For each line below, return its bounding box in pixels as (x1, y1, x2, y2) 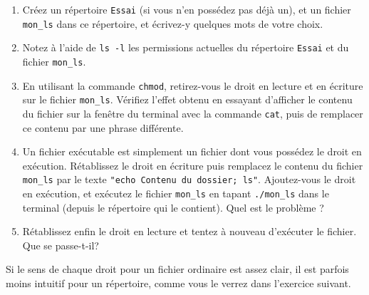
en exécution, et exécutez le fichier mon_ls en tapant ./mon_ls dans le (22, 186, 329, 201)
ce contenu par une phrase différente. (22, 120, 184, 135)
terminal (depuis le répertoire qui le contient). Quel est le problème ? (22, 200, 324, 214)
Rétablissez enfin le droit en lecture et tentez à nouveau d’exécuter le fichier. (22, 224, 357, 239)
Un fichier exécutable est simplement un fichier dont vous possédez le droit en (22, 144, 362, 159)
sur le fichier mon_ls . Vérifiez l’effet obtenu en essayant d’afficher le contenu (22, 92, 353, 107)
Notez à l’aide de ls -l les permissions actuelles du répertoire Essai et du (22, 40, 349, 55)
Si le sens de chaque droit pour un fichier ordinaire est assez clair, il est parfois (6, 262, 349, 276)
